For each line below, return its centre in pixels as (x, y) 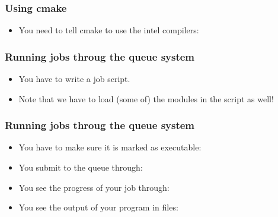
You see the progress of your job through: (94, 187)
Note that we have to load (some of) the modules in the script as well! (146, 98)
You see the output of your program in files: (98, 207)
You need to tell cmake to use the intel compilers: (109, 30)
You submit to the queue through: (81, 167)
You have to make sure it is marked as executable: (110, 147)
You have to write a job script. (74, 79)
